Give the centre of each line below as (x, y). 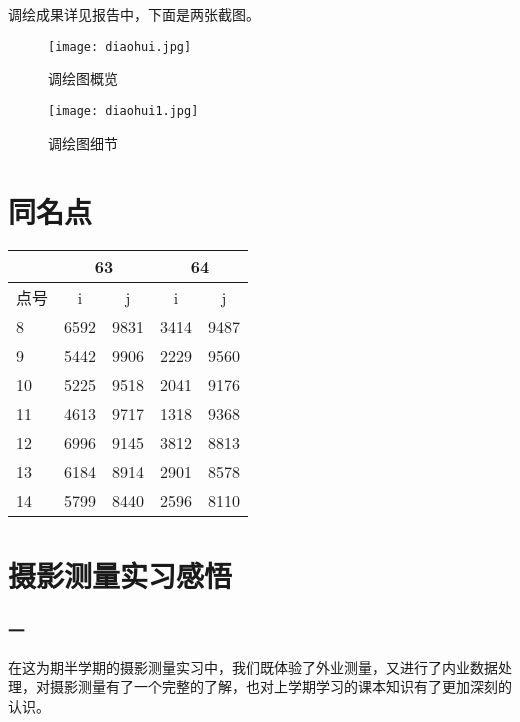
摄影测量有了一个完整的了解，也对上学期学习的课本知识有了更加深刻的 (280, 686)
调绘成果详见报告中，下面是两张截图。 (134, 14)
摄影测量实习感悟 (120, 575)
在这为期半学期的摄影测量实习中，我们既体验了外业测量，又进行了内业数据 (253, 666)
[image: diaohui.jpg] (120, 46)
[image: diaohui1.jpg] (123, 110)
